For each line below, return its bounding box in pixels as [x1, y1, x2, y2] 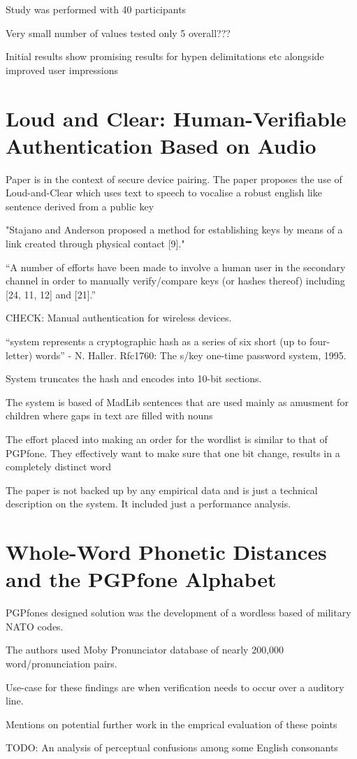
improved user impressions [6, 62, 119, 77]
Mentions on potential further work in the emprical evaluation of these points [6, 716, 337, 731]
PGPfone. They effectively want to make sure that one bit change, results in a [6, 445, 340, 460]
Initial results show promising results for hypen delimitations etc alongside [6, 49, 324, 64]
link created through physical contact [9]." [6, 236, 185, 251]
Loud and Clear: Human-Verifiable [6, 103, 347, 132]
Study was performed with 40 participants [6, 2, 187, 16]
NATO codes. [6, 619, 64, 633]
